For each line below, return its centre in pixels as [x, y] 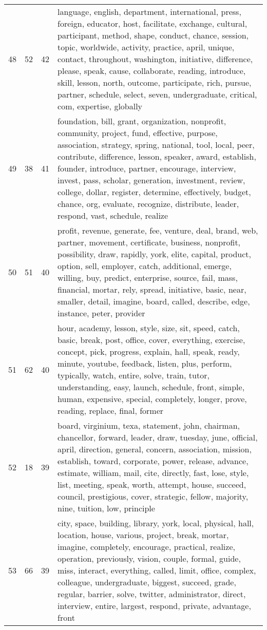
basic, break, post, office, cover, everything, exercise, [151, 340]
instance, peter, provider [101, 313]
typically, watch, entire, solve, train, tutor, [133, 375]
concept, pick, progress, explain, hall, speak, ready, [149, 351]
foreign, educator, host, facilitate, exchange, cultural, [152, 23]
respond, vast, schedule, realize [113, 215]
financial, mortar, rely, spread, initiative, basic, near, [152, 289]
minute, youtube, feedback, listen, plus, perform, [145, 363]
